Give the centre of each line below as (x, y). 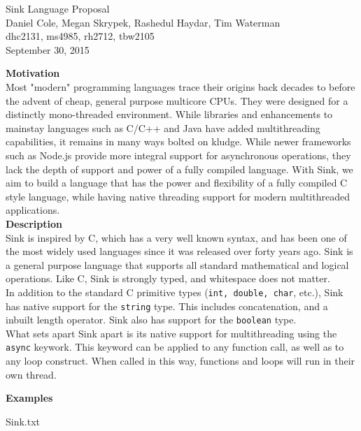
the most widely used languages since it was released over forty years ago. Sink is (179, 251)
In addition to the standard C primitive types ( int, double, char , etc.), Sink (175, 292)
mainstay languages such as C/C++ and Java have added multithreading (163, 127)
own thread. (31, 374)
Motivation (33, 73)
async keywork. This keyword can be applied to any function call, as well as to (175, 347)
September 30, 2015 (48, 49)
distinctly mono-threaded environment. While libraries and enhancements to (169, 114)
